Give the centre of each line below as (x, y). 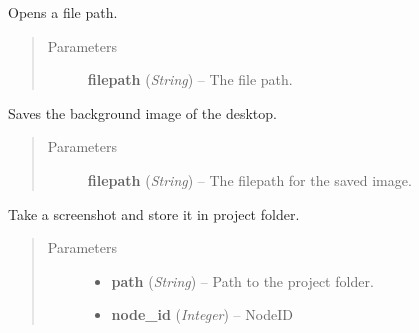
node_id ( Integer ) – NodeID (202, 314)
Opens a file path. (63, 12)
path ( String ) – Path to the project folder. (242, 280)
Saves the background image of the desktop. (142, 112)
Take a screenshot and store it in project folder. (154, 213)
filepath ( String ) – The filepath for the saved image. (249, 179)
